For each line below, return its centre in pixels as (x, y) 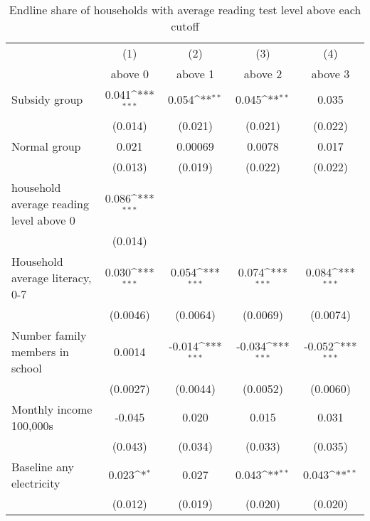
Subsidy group (47, 100)
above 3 (331, 74)
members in (41, 351)
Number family (49, 335)
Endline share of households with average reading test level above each (185, 10)
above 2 (263, 74)
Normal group (46, 146)
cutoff (185, 26)
